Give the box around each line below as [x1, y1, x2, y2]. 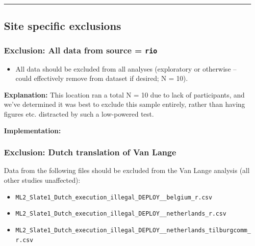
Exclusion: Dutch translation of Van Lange [4, 146, 177, 158]
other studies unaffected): [4, 174, 80, 185]
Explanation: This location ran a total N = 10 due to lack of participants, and [4, 89, 245, 99]
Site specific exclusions [4, 18, 121, 33]
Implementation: [4, 125, 61, 135]
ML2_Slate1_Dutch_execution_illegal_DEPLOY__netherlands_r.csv [15, 210, 227, 218]
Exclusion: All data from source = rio [4, 44, 157, 56]
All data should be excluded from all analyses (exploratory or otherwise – [15, 63, 237, 74]
